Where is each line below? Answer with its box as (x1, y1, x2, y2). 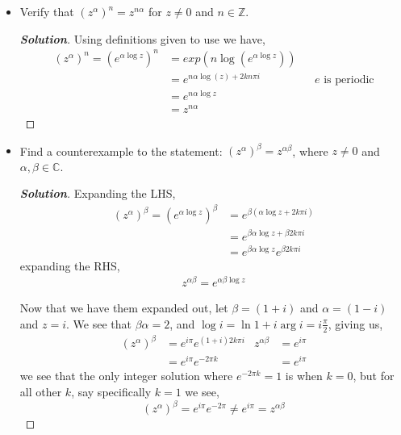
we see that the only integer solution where (19, 367, 233, 384)
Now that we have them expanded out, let (19, 299, 228, 316)
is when (285, 367, 323, 384)
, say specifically (71, 383, 152, 400)
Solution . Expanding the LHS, (19, 185, 176, 202)
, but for (353, 367, 395, 384)
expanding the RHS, (19, 257, 120, 274)
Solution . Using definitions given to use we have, (19, 30, 265, 47)
